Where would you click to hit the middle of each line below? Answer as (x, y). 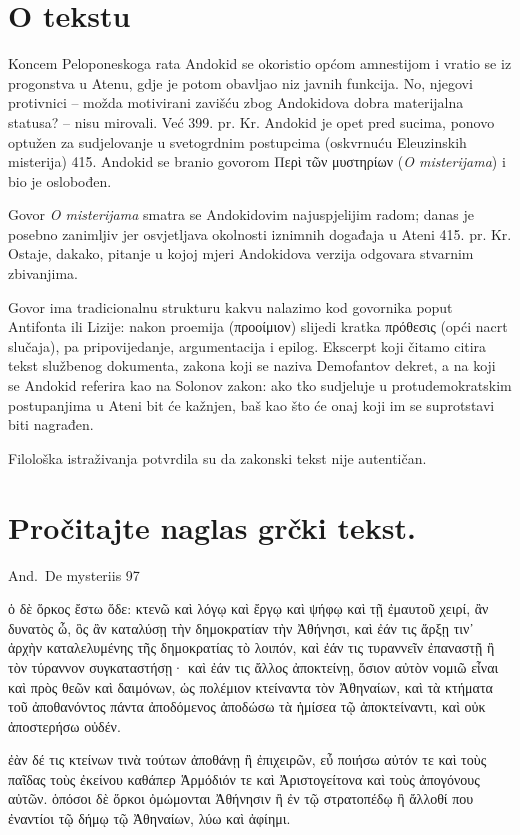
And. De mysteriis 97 (74, 574)
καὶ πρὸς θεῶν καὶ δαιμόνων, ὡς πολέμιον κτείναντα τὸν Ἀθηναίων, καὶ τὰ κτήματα (250, 686)
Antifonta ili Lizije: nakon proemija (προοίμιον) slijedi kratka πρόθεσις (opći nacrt (258, 326)
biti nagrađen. (51, 424)
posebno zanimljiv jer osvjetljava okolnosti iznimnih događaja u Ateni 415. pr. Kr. (260, 233)
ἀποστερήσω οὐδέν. (64, 725)
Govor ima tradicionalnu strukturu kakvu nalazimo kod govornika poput (230, 306)
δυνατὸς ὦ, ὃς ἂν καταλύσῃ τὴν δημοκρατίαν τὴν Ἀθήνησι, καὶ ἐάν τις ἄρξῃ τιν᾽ (241, 627)
